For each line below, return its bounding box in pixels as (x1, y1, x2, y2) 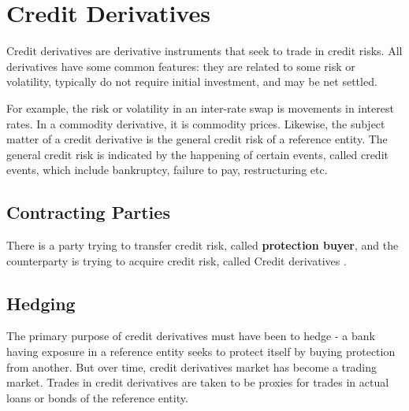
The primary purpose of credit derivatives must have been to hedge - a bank (6, 328, 375, 344)
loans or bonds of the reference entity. (6, 389, 188, 405)
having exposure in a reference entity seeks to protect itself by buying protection (6, 343, 396, 360)
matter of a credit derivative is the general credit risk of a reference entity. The (6, 131, 388, 147)
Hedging (6, 291, 76, 315)
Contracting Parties (6, 200, 170, 224)
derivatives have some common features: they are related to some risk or (6, 57, 355, 74)
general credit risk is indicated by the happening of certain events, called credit (6, 146, 389, 162)
